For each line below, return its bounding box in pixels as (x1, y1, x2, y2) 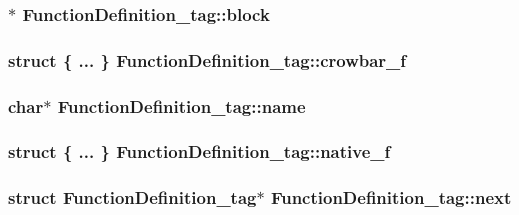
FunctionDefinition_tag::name (57, 93, 306, 118)
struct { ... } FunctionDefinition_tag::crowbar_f (8, 47, 407, 72)
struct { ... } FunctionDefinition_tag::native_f (8, 139, 391, 164)
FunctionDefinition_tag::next (270, 185, 512, 210)
